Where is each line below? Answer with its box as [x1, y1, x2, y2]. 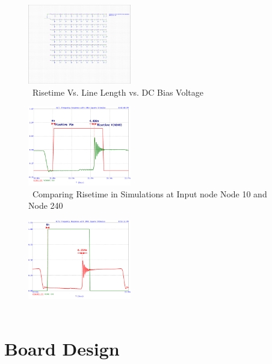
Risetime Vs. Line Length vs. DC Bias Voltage [32, 85, 203, 98]
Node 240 [28, 199, 63, 212]
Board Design [4, 336, 120, 361]
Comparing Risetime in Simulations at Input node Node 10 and [32, 187, 267, 200]
